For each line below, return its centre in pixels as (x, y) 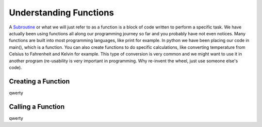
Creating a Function (39, 81)
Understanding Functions (61, 13)
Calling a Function (37, 106)
